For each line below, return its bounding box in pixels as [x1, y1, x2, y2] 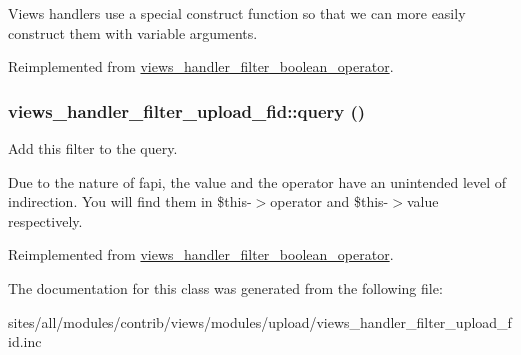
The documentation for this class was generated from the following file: [8, 277, 443, 298]
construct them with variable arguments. [8, 22, 258, 43]
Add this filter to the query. [8, 138, 178, 158]
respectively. [8, 210, 83, 231]
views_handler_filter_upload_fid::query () [8, 98, 366, 123]
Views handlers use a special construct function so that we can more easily [8, 3, 466, 23]
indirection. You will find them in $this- [8, 191, 252, 212]
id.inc [8, 331, 42, 352]
